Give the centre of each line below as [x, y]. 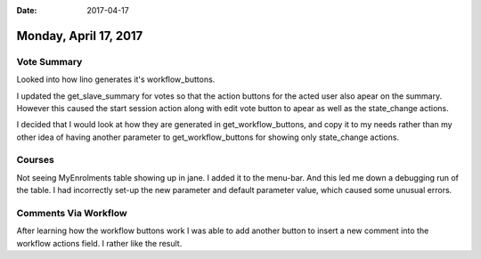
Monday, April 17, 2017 [80, 36]
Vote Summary [49, 61]
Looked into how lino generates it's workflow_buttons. [116, 79]
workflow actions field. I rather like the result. [99, 243]
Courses [36, 160]
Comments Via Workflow [72, 214]
